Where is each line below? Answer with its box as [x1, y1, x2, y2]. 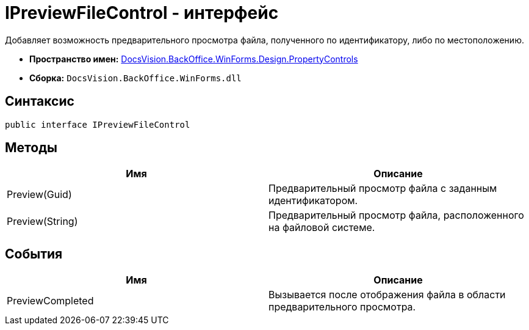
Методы [5, 140, 57, 156]
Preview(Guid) [7, 188, 72, 201]
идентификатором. [268, 194, 358, 207]
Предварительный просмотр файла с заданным [268, 182, 497, 195]
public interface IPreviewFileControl [5, 119, 190, 130]
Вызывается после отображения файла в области [268, 288, 506, 301]
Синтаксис [5, 94, 74, 109]
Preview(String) [7, 215, 78, 228]
